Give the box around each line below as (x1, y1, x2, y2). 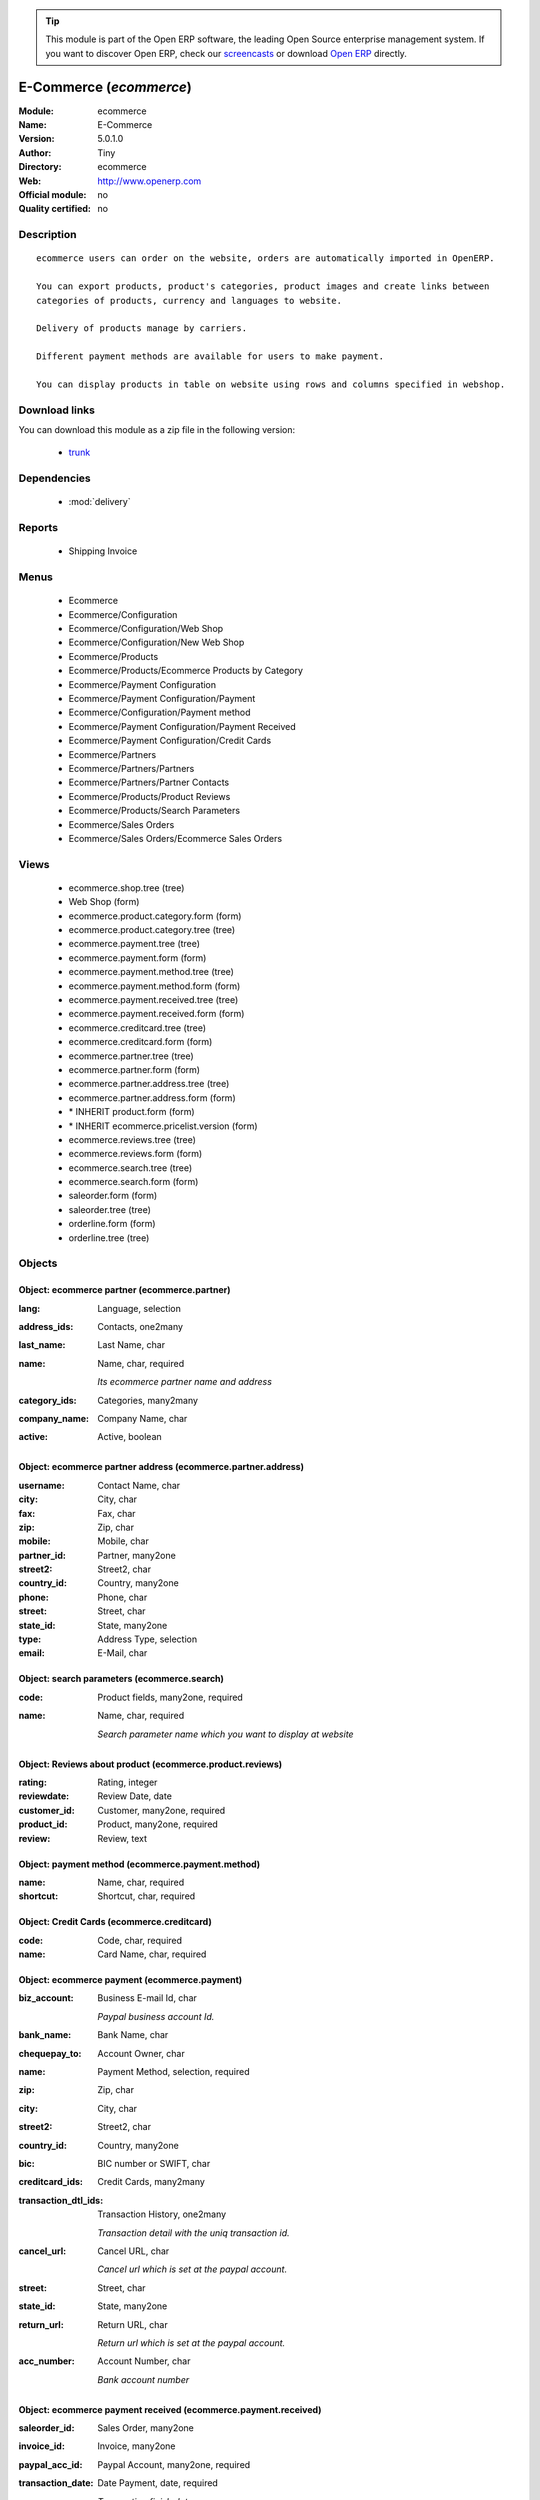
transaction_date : (18, 2477, 94, 2489)
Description (18, 228, 77, 242)
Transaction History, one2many (97, 2208, 227, 2220)
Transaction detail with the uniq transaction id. (97, 2226, 290, 2239)
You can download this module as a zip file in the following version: (18, 424, 296, 436)
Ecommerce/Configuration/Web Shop (68, 623, 224, 635)
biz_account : (18, 1992, 74, 2004)
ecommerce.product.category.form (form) (68, 910, 242, 922)
